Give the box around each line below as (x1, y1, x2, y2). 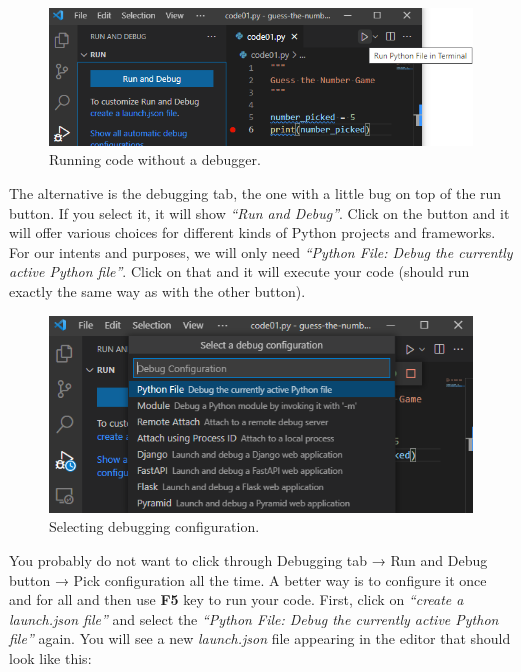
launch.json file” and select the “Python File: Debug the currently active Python (9, 608, 499, 629)
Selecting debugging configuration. (49, 516, 260, 537)
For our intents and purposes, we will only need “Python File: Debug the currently (9, 241, 513, 262)
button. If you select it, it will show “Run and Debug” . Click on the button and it (9, 202, 510, 223)
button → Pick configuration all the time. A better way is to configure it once (9, 569, 487, 590)
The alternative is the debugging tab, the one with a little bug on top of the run (9, 183, 502, 204)
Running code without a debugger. (49, 149, 261, 170)
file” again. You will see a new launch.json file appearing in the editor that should (9, 628, 511, 649)
